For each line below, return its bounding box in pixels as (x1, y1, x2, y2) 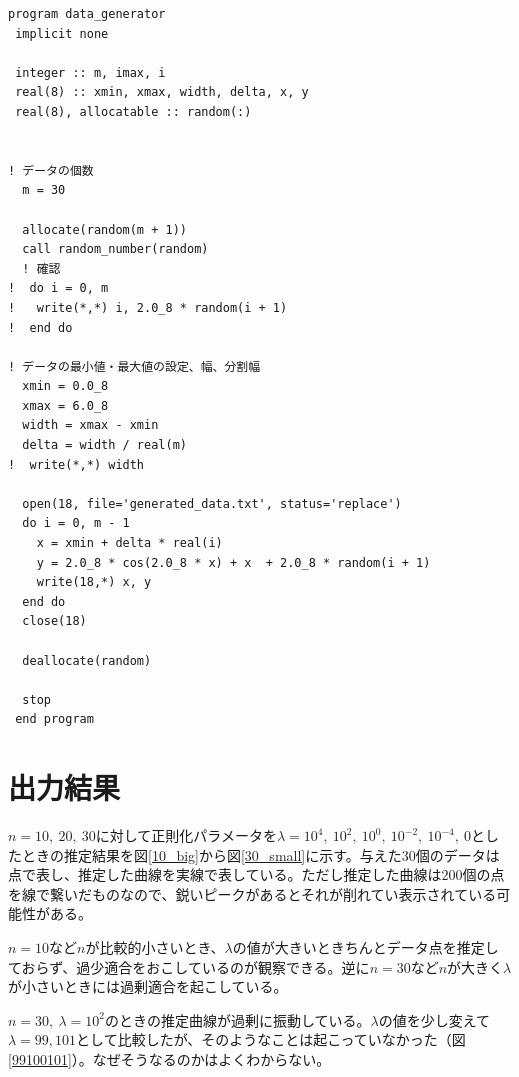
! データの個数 (8, 163, 94, 178)
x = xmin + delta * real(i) (36, 536, 223, 551)
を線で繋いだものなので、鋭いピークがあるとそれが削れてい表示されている (8, 883, 497, 904)
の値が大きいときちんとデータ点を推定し (232, 937, 499, 958)
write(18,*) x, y (36, 575, 152, 590)
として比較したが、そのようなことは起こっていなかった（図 (76, 1029, 466, 1050)
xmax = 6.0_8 (22, 398, 109, 413)
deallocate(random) (22, 653, 152, 668)
